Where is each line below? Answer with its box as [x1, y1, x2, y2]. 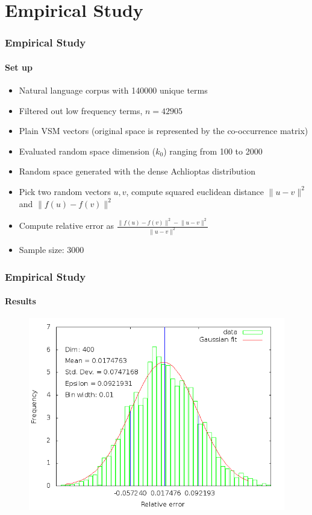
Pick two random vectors [19, 185, 111, 197]
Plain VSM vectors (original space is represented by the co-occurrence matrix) [19, 124, 308, 137]
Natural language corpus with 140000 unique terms [19, 84, 208, 97]
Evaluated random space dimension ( [19, 144, 156, 157]
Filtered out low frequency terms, [19, 104, 143, 117]
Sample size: [19, 243, 64, 255]
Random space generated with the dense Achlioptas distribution [19, 165, 255, 178]
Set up [5, 60, 33, 73]
